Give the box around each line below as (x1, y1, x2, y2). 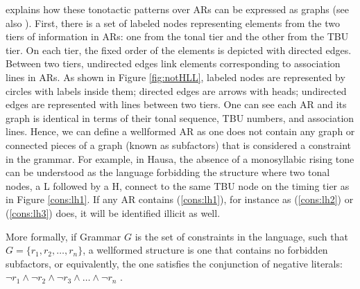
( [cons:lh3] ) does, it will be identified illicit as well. (6, 205, 221, 220)
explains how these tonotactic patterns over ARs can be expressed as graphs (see (6, 2, 349, 16)
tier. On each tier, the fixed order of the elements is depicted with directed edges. (6, 42, 352, 57)
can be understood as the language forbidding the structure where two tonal (6, 165, 330, 179)
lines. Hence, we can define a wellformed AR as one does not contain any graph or (6, 124, 355, 139)
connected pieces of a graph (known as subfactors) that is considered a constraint (6, 137, 352, 152)
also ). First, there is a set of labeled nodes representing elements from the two (6, 15, 340, 30)
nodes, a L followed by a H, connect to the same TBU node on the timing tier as (6, 178, 350, 193)
